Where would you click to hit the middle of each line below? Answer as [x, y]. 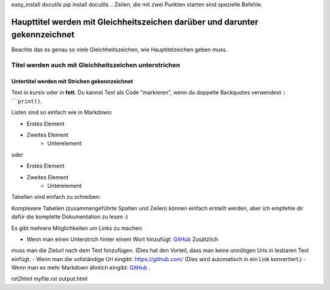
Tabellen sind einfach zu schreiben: [56, 197]
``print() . [27, 101]
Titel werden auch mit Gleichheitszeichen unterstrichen [96, 65]
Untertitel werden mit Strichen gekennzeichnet [72, 81]
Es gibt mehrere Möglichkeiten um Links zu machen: [77, 228]
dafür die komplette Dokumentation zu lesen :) [70, 217]
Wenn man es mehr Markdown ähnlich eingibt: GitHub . [81, 268]
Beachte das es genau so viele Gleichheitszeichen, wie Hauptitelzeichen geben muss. [119, 50]
